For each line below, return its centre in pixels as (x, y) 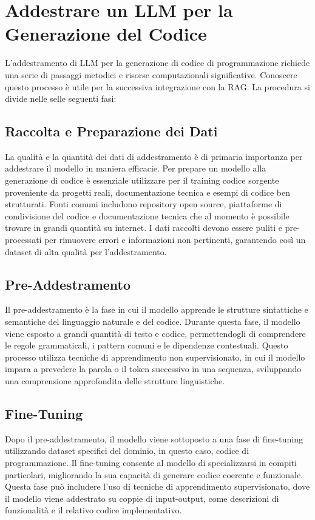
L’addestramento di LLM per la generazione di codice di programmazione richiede (157, 63)
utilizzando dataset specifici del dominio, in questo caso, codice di (127, 451)
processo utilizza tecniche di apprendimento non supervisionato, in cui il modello (155, 357)
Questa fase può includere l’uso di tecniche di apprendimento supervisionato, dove (157, 486)
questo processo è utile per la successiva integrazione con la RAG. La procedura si (157, 86)
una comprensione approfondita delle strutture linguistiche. (115, 381)
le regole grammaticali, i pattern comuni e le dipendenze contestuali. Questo (147, 345)
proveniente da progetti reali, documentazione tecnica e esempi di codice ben (147, 192)
